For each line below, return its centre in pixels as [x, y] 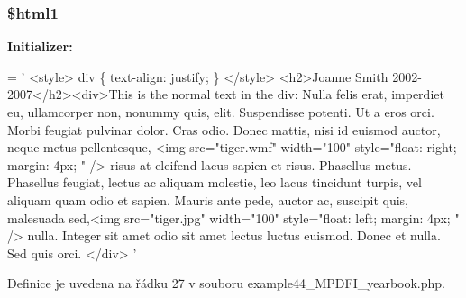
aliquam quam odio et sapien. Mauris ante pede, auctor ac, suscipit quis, [208, 199]
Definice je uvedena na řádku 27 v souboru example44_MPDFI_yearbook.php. [226, 283]
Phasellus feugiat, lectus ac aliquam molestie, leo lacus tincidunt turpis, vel [215, 182]
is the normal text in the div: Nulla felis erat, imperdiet [291, 94]
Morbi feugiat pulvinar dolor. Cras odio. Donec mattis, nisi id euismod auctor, [224, 129]
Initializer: [40, 46]
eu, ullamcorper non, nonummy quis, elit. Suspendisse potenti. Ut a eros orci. [221, 112]
